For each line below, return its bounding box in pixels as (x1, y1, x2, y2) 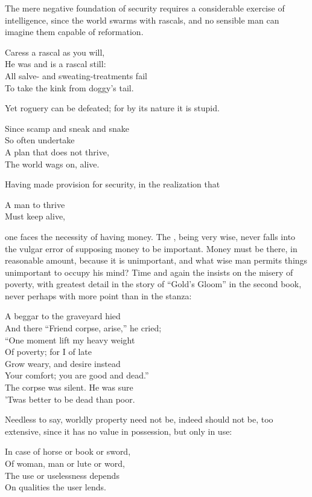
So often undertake (5, 134, 75, 146)
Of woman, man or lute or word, (5, 457, 125, 469)
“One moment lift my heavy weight (5, 333, 135, 346)
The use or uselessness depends (5, 469, 119, 481)
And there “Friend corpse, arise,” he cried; (5, 322, 162, 334)
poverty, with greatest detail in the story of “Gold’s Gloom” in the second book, (5, 278, 302, 290)
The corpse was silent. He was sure (5, 381, 133, 394)
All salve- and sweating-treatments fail (5, 69, 147, 82)
